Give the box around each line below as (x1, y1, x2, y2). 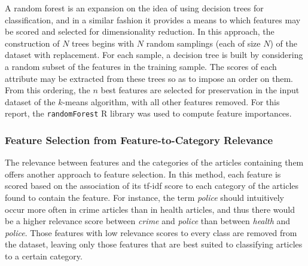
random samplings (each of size (146, 36, 261, 49)
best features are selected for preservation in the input (100, 84, 300, 96)
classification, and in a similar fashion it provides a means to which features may (5, 13, 301, 26)
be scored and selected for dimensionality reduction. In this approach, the (5, 25, 275, 38)
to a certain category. (5, 249, 83, 262)
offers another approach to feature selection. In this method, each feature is (5, 167, 281, 180)
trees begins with (72, 36, 135, 49)
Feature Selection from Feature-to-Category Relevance (5, 132, 273, 147)
